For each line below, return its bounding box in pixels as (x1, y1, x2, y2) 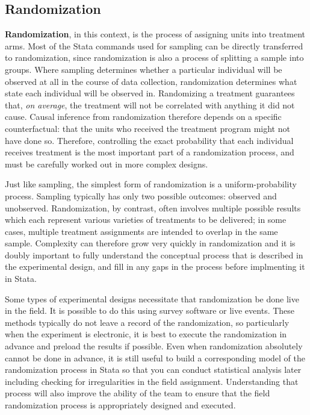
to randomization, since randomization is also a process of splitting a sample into (5, 51, 304, 64)
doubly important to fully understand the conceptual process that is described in (5, 248, 303, 261)
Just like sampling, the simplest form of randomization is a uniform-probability (5, 178, 297, 190)
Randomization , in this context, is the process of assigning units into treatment (5, 28, 306, 40)
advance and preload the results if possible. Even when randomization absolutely (5, 340, 303, 352)
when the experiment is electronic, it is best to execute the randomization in (5, 328, 287, 340)
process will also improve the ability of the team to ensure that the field (5, 387, 270, 399)
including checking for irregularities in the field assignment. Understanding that (5, 375, 299, 387)
